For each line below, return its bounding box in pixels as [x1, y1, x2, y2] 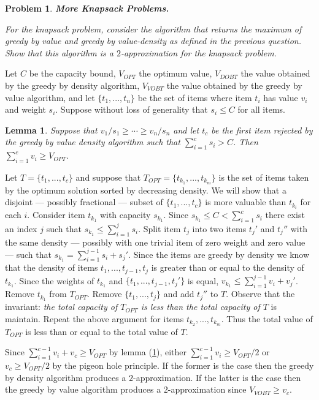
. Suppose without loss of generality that [55, 103, 208, 116]
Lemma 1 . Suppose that [5, 123, 98, 136]
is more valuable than [205, 195, 286, 208]
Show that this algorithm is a [5, 46, 113, 59]
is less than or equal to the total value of [25, 325, 178, 338]
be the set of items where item [137, 91, 252, 104]
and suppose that [75, 170, 141, 183]
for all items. [237, 103, 285, 116]
